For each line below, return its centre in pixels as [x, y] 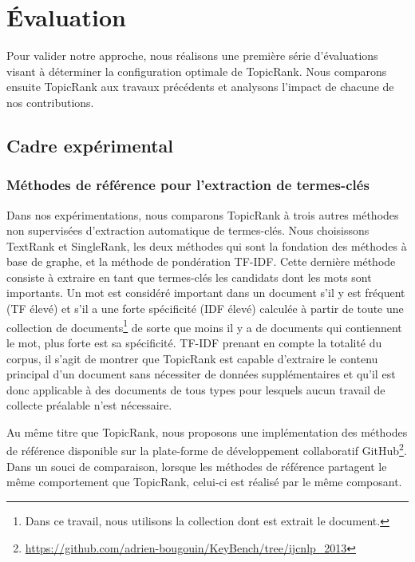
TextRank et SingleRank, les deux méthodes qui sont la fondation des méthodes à [207, 245]
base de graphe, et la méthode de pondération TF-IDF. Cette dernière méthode [201, 261]
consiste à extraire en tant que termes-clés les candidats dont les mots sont [189, 277]
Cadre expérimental [90, 145]
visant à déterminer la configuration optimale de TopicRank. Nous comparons [197, 71]
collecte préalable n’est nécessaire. [89, 405]
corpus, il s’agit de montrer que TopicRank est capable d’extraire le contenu [192, 358]
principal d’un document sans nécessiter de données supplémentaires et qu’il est [201, 374]
